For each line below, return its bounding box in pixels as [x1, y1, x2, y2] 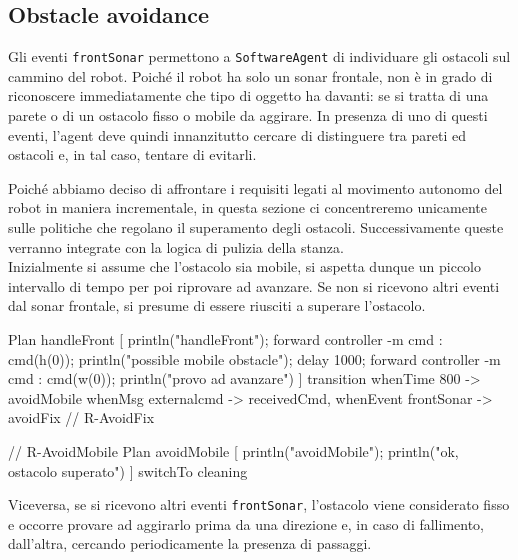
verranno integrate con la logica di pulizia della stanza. [8, 236, 344, 257]
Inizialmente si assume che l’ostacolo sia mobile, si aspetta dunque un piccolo [8, 256, 481, 277]
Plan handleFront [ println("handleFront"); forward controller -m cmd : [8, 328, 443, 349]
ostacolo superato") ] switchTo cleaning [8, 460, 248, 481]
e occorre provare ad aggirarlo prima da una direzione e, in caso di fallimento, [8, 513, 484, 534]
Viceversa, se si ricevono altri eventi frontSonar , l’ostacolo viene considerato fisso [8, 494, 510, 515]
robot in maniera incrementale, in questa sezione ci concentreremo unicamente [8, 197, 488, 218]
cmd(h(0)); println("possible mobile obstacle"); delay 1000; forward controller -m [8, 348, 501, 369]
